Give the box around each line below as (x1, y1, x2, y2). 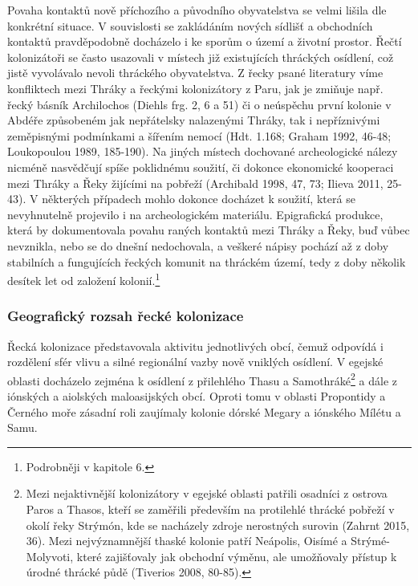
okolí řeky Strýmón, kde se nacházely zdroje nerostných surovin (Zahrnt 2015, (26, 516, 410, 533)
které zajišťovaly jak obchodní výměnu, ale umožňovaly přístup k (76, 547, 397, 564)
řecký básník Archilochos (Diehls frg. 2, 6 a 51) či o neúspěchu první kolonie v (7, 96, 392, 112)
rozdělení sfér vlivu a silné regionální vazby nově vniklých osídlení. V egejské (7, 353, 384, 370)
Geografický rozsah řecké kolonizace (7, 306, 244, 326)
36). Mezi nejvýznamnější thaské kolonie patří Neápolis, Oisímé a (26, 532, 347, 549)
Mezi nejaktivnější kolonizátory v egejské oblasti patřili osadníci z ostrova (26, 485, 388, 502)
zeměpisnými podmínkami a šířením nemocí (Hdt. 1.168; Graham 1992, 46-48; (7, 127, 392, 144)
